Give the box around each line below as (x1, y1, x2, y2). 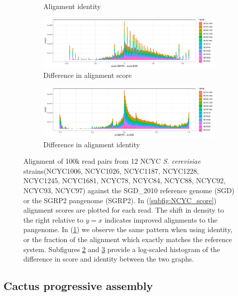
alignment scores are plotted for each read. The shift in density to (23, 205, 224, 215)
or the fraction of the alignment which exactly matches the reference (23, 234, 232, 244)
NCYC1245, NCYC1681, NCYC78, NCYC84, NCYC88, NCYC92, (23, 175, 226, 186)
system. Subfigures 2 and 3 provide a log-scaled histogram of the (23, 244, 220, 254)
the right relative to (23, 214, 84, 225)
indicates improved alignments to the (105, 214, 218, 225)
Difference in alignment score (43, 70, 132, 80)
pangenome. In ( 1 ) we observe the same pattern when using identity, (23, 224, 233, 235)
